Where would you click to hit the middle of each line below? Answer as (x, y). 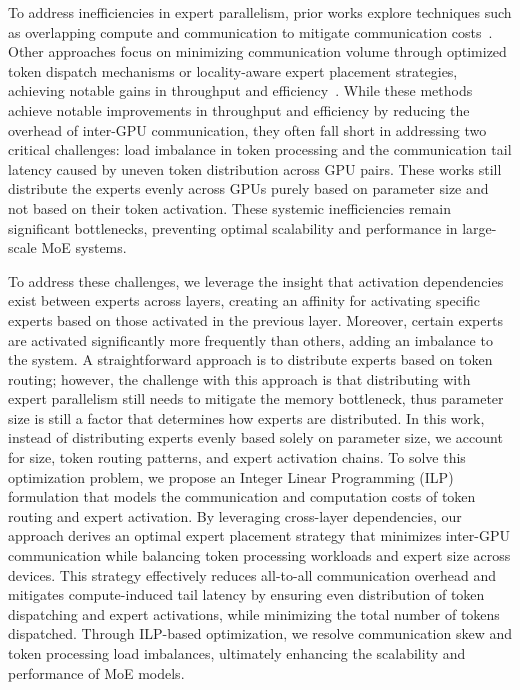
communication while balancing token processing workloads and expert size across (259, 555)
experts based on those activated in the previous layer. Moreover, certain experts (255, 319)
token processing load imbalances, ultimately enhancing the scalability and (237, 653)
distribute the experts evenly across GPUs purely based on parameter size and (248, 188)
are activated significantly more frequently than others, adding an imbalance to (250, 339)
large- (479, 227)
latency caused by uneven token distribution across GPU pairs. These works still (255, 168)
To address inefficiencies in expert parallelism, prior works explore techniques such (260, 12)
